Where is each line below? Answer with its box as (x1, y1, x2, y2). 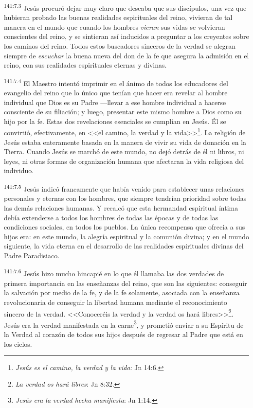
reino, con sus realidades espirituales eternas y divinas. (4, 60, 167, 70)
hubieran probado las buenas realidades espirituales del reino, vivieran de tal (4, 12, 233, 22)
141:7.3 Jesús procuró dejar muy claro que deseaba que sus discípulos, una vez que (4, 1, 247, 13)
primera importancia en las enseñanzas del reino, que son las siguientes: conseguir (4, 278, 247, 288)
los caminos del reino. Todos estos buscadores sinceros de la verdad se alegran (4, 41, 236, 51)
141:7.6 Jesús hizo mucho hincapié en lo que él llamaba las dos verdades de (4, 267, 224, 279)
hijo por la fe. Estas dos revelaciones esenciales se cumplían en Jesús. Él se (4, 116, 226, 126)
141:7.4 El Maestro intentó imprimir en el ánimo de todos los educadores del (4, 76, 228, 88)
